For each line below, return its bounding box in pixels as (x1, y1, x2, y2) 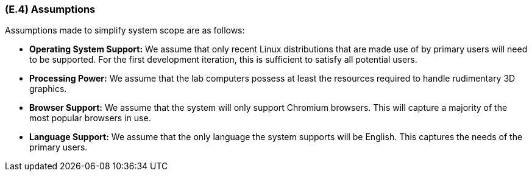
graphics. (29, 83, 67, 94)
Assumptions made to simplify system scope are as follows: (5, 25, 245, 36)
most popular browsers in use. (29, 113, 151, 124)
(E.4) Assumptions (5, 3, 96, 15)
